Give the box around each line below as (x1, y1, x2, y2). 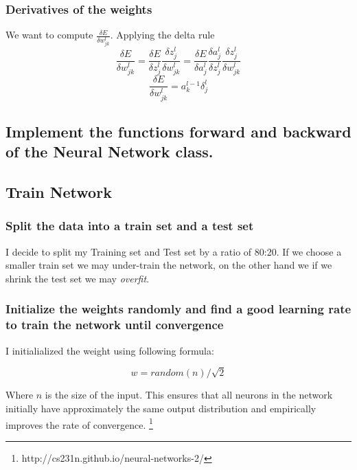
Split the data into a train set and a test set (5, 217, 254, 234)
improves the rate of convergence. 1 (5, 415, 153, 432)
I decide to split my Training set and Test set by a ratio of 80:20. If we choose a (5, 244, 342, 258)
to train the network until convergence (5, 316, 224, 333)
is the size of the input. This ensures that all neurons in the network (45, 388, 333, 402)
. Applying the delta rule (110, 27, 215, 42)
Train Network (5, 181, 112, 203)
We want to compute (5, 27, 93, 42)
